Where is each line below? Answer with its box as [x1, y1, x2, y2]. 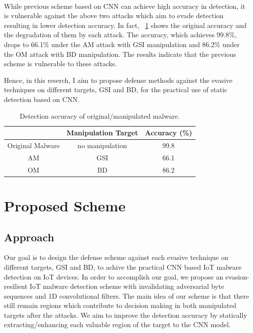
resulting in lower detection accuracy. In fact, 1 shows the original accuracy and [4, 20, 247, 30]
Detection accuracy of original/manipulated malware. [20, 110, 180, 121]
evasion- [225, 271, 250, 282]
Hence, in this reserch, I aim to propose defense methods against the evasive [4, 75, 233, 85]
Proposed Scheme [4, 195, 126, 215]
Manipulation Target [66, 128, 138, 138]
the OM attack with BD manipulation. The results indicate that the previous [4, 49, 236, 59]
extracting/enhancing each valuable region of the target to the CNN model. [4, 319, 231, 330]
